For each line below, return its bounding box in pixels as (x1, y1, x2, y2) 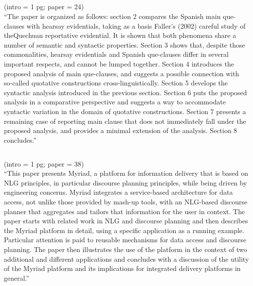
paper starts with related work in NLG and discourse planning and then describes (4, 216, 248, 226)
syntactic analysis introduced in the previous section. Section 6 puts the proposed (4, 87, 247, 97)
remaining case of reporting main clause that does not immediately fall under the (4, 116, 246, 126)
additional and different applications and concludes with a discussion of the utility (4, 253, 249, 264)
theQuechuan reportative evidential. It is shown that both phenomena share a (4, 30, 236, 40)
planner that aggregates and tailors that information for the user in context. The (4, 206, 245, 216)
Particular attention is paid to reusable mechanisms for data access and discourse (4, 235, 246, 245)
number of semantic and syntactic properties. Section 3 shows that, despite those (4, 39, 245, 50)
